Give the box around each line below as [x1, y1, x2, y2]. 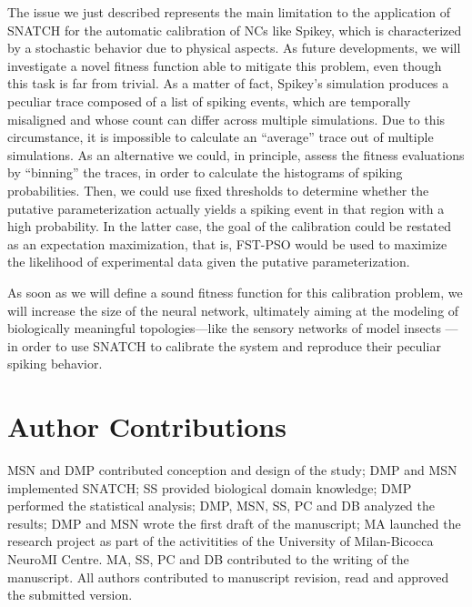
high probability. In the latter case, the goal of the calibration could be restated [7, 217, 452, 236]
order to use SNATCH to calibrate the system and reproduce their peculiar [22, 336, 441, 355]
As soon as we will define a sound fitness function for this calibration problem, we [7, 282, 463, 301]
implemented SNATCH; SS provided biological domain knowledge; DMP [7, 478, 412, 497]
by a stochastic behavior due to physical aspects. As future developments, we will [7, 38, 461, 57]
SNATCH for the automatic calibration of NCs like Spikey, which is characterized [7, 20, 462, 39]
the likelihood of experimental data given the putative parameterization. [7, 252, 410, 271]
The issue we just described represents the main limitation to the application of [7, 3, 451, 21]
